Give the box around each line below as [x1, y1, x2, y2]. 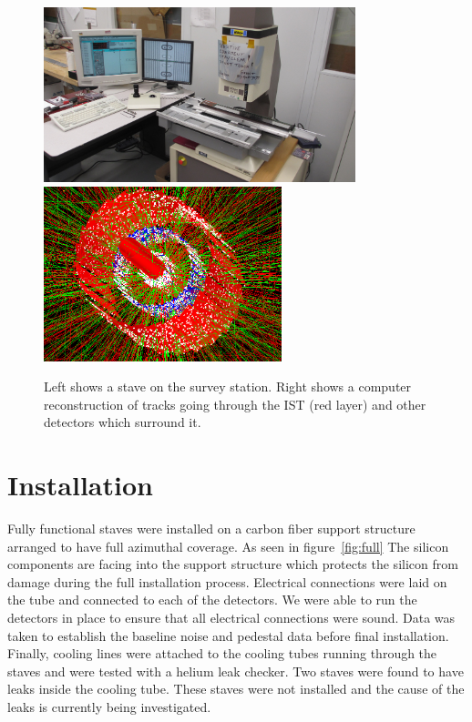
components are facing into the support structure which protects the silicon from [7, 554, 458, 574]
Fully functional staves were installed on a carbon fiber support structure [7, 519, 416, 538]
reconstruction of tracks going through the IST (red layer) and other [44, 394, 426, 413]
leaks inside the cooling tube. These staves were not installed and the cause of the [7, 679, 465, 698]
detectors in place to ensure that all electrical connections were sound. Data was [7, 608, 456, 627]
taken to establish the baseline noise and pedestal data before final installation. [7, 625, 449, 645]
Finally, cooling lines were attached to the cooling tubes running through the [7, 644, 437, 663]
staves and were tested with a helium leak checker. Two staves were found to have [7, 661, 464, 680]
